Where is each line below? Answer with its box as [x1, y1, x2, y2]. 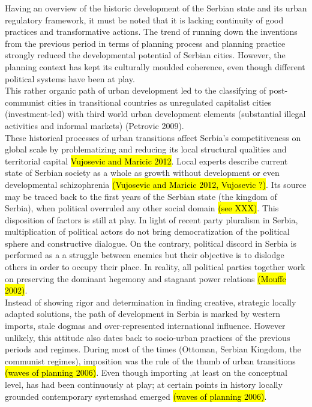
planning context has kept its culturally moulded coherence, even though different [5, 60, 305, 73]
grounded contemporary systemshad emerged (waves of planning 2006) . [5, 390, 267, 402]
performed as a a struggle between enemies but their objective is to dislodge [5, 249, 284, 261]
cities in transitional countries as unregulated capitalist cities [47, 95, 271, 108]
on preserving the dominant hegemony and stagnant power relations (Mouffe [5, 272, 286, 285]
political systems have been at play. [5, 72, 135, 85]
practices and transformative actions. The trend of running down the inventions [5, 25, 298, 38]
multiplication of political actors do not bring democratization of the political [5, 225, 290, 238]
